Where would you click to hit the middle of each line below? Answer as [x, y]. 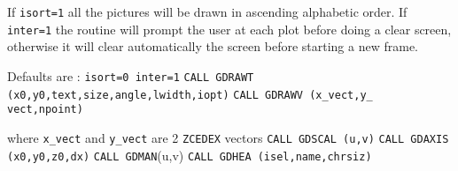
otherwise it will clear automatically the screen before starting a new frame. [213, 46]
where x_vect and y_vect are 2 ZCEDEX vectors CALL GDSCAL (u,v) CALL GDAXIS [228, 137]
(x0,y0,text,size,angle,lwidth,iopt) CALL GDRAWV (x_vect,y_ [190, 95]
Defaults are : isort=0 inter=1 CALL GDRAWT [131, 75]
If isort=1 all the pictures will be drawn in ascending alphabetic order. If [207, 11]
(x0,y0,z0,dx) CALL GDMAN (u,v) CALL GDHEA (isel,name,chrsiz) [190, 155]
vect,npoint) [45, 110]
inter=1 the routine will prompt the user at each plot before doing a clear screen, [229, 29]
